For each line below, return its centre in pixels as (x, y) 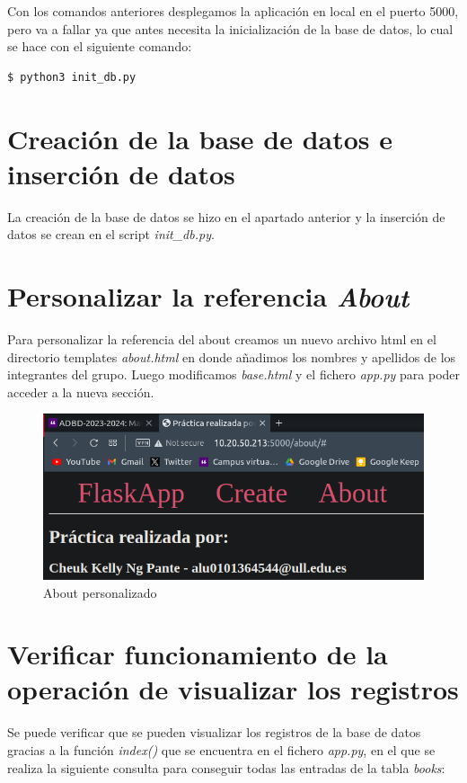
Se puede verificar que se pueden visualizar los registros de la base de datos (214, 732)
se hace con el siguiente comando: (100, 46)
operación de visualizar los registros (233, 689)
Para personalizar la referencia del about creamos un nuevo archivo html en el (222, 339)
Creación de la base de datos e (200, 138)
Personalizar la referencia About (208, 297)
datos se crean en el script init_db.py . (111, 234)
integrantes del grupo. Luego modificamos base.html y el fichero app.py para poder (234, 374)
